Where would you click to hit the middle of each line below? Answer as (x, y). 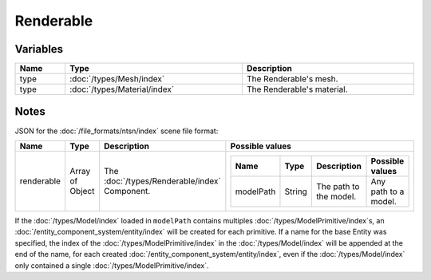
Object (82, 191)
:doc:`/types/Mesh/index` (117, 79)
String (296, 191)
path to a (388, 191)
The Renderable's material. (297, 89)
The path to (338, 186)
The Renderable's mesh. (292, 79)
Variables (39, 49)
